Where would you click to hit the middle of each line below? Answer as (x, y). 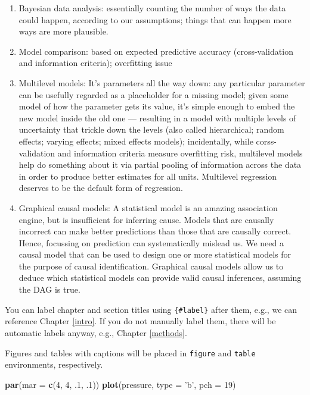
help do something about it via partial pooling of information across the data (160, 164)
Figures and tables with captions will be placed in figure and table (130, 352)
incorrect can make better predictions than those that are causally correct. (155, 231)
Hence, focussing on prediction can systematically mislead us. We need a (151, 242)
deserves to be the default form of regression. (101, 188)
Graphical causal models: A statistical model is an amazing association (148, 207)
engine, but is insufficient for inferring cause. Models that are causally (146, 219)
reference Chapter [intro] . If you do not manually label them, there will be (140, 321)
